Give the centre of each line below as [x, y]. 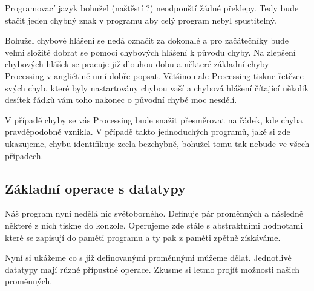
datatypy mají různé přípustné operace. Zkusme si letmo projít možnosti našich [152, 269]
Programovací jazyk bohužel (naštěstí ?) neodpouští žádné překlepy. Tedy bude [152, 8]
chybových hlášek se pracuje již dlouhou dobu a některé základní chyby [137, 64]
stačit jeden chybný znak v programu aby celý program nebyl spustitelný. [141, 20]
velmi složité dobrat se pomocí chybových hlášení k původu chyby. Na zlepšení [150, 52]
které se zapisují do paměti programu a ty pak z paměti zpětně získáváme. [143, 237]
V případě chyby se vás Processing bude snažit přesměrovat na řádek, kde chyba [154, 119]
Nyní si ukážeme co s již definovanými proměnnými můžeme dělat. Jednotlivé [148, 257]
